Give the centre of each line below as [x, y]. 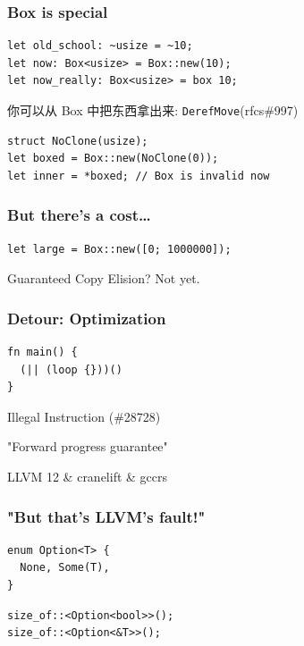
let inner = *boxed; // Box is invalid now [139, 176]
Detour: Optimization [87, 318]
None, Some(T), [65, 568]
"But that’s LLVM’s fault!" [106, 516]
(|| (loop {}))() [71, 369]
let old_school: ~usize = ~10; [100, 46]
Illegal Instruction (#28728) [84, 416]
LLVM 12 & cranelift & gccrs [88, 477]
